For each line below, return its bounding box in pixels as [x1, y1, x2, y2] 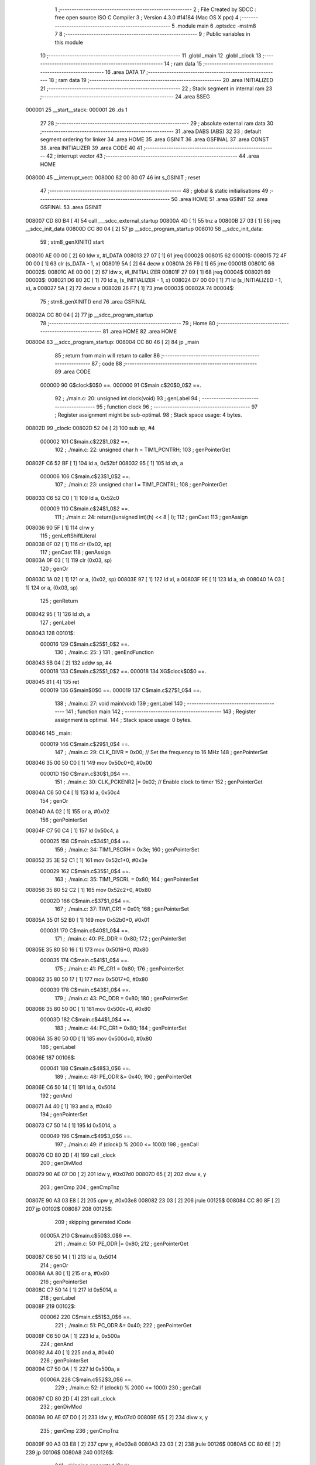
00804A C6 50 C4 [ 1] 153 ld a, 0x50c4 [25, 789, 120, 796]
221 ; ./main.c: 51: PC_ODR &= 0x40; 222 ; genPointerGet [54, 1321, 192, 1328]
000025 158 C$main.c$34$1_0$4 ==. [40, 838, 131, 845]
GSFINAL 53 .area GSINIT [40, 204, 102, 211]
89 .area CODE [54, 368, 91, 375]
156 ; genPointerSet [40, 816, 88, 823]
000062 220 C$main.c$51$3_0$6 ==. [40, 1313, 132, 1321]
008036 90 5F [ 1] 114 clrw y [25, 524, 94, 531]
